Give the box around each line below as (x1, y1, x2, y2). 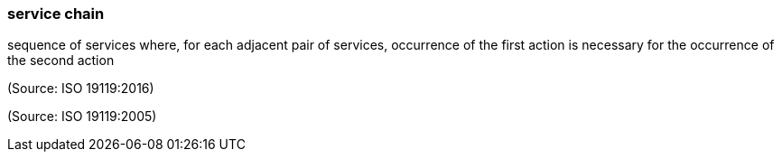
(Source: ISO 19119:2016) (7, 80, 154, 97)
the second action (7, 52, 115, 69)
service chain (7, 5, 105, 23)
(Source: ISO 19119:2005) (7, 108, 157, 125)
